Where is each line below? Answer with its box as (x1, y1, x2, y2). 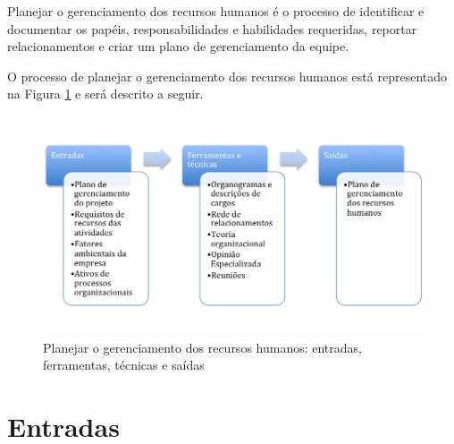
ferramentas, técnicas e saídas (43, 355, 205, 374)
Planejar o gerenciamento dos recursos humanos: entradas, (43, 337, 362, 356)
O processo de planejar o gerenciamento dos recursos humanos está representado (7, 66, 447, 85)
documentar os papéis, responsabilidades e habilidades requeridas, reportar (7, 19, 417, 38)
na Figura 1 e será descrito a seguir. (7, 84, 204, 103)
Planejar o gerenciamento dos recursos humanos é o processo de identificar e (7, 2, 425, 20)
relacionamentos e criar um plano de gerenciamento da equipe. (7, 37, 349, 55)
